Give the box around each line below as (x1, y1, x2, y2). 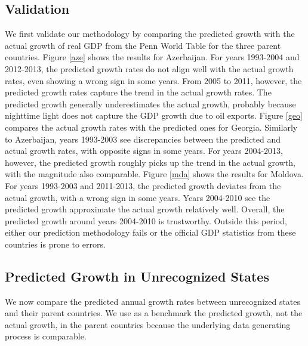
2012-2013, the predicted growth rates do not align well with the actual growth (5, 62, 294, 75)
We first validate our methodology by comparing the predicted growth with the (5, 27, 295, 40)
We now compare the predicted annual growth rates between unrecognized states (5, 295, 301, 307)
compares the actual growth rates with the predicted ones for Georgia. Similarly (5, 121, 298, 133)
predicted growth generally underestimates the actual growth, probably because (5, 97, 296, 110)
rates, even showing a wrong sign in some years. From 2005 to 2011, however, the (5, 74, 302, 86)
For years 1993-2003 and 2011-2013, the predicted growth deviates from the (5, 179, 281, 191)
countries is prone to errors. (5, 237, 106, 250)
